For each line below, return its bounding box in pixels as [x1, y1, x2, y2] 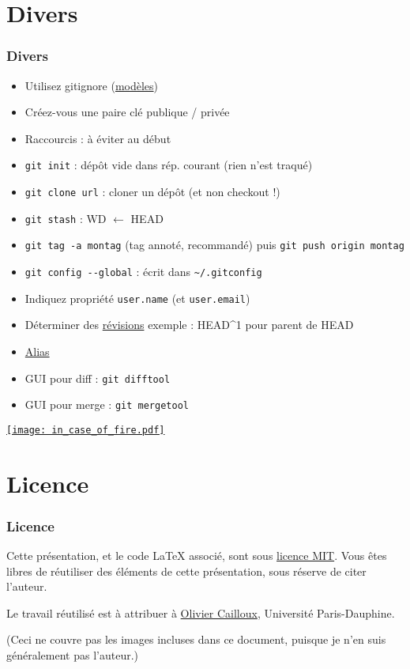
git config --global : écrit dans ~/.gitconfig [24, 263, 262, 279]
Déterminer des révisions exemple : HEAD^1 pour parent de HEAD [24, 316, 354, 333]
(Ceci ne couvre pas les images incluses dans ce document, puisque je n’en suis [6, 631, 386, 648]
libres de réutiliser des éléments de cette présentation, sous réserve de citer [6, 562, 367, 579]
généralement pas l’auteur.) [6, 647, 138, 663]
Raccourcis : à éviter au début [24, 130, 171, 146]
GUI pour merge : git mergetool [24, 396, 189, 413]
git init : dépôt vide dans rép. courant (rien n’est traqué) [24, 157, 313, 173]
